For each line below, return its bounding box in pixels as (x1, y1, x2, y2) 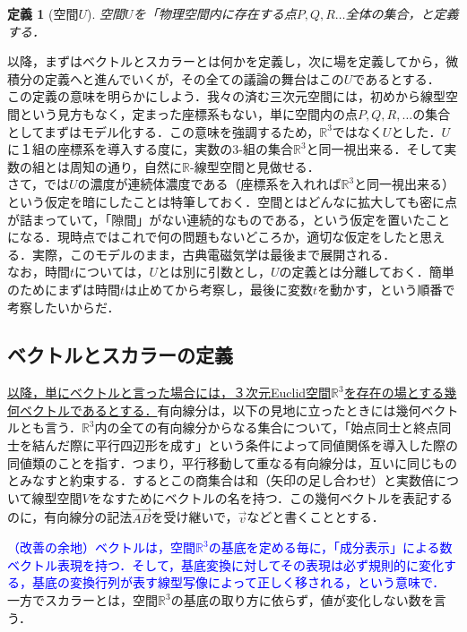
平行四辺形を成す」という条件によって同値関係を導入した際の (94, 436, 458, 455)
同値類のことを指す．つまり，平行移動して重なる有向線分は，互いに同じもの (7, 453, 458, 472)
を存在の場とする (343, 383, 445, 402)
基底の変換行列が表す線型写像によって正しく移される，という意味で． (31, 573, 445, 592)
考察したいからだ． (7, 297, 120, 316)
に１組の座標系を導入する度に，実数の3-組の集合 (7, 140, 293, 158)
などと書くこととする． (246, 508, 385, 526)
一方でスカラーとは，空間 (7, 591, 158, 610)
